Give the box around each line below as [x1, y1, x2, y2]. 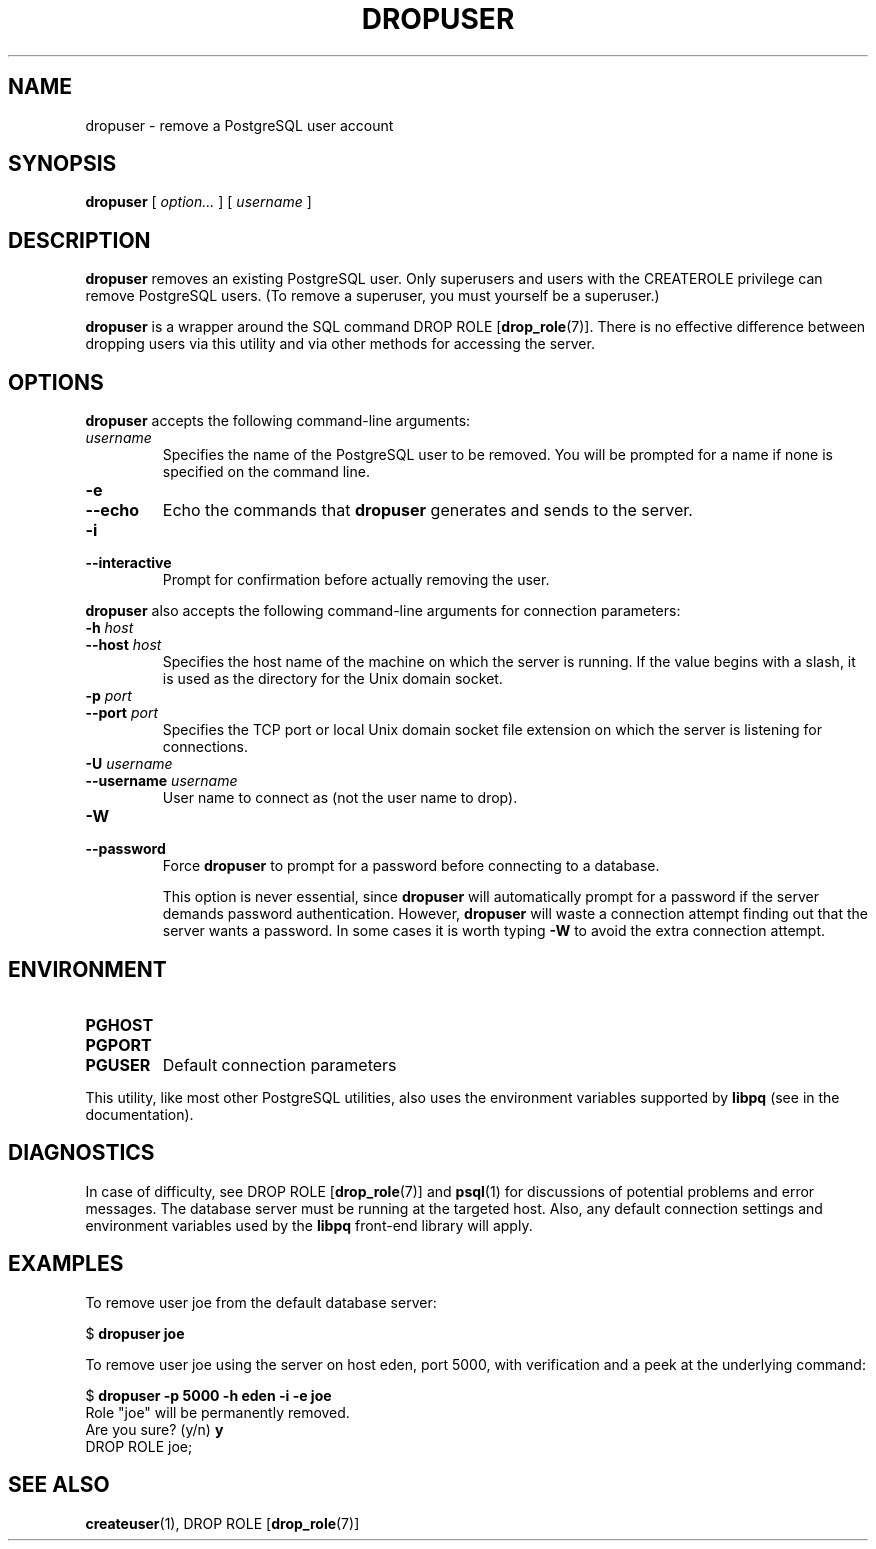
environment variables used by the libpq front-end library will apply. [85, 1216, 533, 1234]
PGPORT [85, 1034, 152, 1055]
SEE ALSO [8, 1472, 110, 1498]
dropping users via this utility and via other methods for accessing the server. [85, 335, 595, 353]
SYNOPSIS [8, 151, 117, 177]
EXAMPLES [8, 1251, 124, 1277]
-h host [85, 619, 134, 637]
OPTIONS [8, 369, 104, 395]
